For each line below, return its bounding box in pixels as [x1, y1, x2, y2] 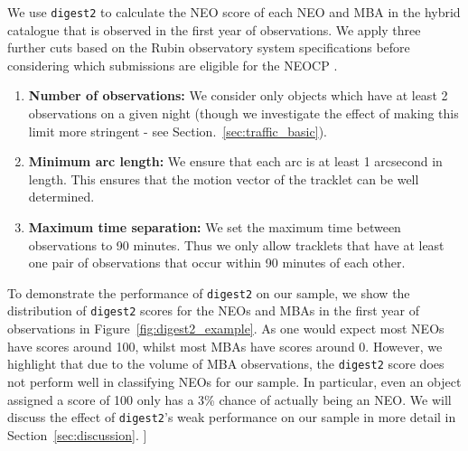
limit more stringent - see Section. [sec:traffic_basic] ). [28, 121, 327, 140]
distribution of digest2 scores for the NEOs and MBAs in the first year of [7, 301, 420, 320]
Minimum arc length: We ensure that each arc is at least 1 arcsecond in [28, 152, 443, 171]
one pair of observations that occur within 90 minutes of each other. [28, 253, 406, 272]
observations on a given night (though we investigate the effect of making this [28, 104, 459, 123]
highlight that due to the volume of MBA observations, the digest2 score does [7, 354, 445, 373]
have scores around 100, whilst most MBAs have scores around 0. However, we [7, 336, 443, 355]
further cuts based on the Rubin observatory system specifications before [7, 38, 410, 57]
